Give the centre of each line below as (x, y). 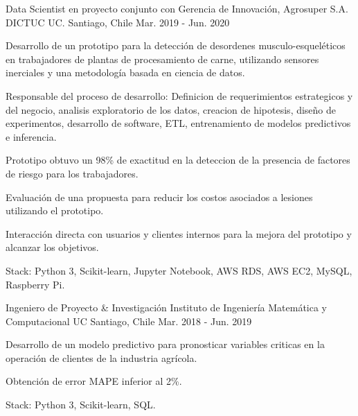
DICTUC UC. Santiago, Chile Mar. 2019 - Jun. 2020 (118, 22)
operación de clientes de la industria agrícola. (101, 357)
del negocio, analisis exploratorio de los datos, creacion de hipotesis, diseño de (171, 109)
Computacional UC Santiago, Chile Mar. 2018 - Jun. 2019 (129, 321)
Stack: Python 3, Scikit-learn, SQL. (81, 405)
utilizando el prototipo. (55, 210)
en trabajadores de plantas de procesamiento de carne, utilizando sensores (162, 59)
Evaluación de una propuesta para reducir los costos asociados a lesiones (159, 197)
